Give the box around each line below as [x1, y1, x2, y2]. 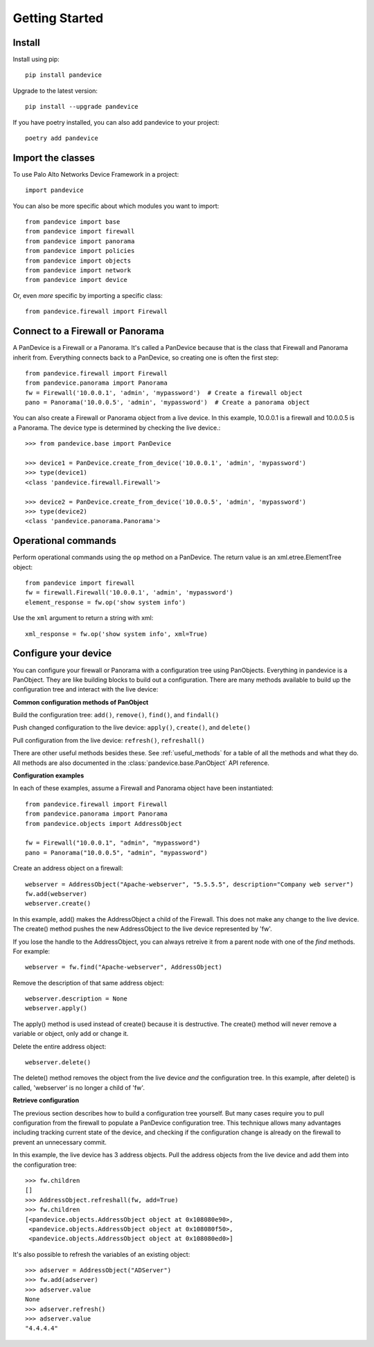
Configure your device [12, 648, 112, 660]
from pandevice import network [25, 267, 132, 274]
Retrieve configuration [12, 1096, 80, 1104]
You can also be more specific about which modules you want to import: [12, 202, 220, 210]
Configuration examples [12, 771, 84, 780]
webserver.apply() [25, 1005, 88, 1012]
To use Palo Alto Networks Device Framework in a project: [12, 170, 179, 178]
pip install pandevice [25, 71, 103, 79]
